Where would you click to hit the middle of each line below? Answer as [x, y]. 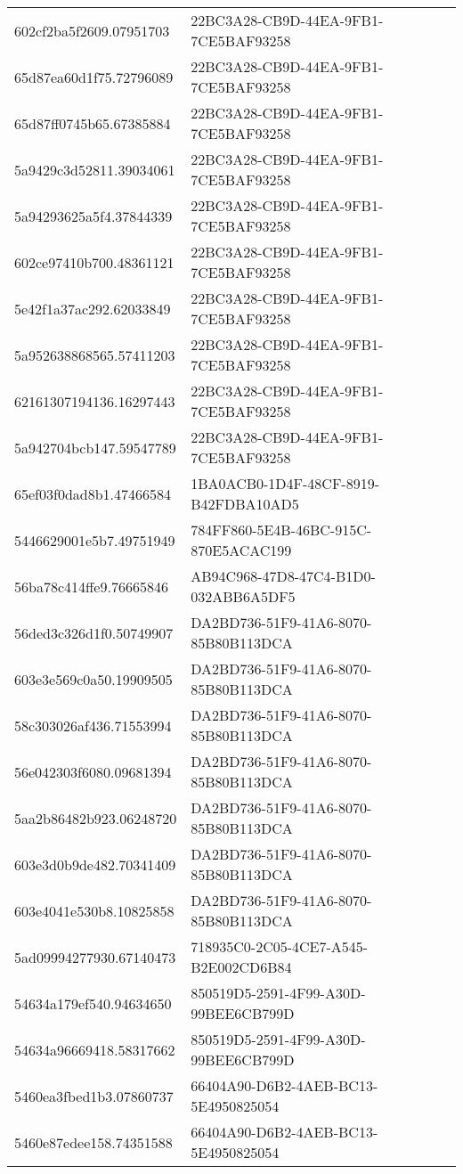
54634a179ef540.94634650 [93, 1003]
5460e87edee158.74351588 [93, 1142]
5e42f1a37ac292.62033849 [93, 308]
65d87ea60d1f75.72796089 [94, 77]
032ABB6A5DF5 [243, 596]
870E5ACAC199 [241, 550]
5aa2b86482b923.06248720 [96, 818]
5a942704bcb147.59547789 [95, 447]
